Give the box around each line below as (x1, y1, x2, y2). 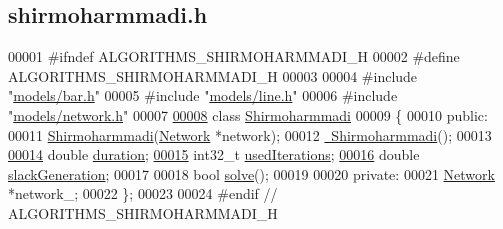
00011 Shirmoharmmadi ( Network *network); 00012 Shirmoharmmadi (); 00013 (8, 124, 492, 145)
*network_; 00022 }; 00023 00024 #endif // (8, 183, 278, 204)
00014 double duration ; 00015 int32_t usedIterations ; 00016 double (8, 144, 420, 165)
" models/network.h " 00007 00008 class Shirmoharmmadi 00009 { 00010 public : (8, 104, 488, 125)
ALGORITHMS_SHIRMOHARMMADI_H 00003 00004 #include (8, 65, 418, 86)
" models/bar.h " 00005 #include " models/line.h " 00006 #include (8, 85, 398, 106)
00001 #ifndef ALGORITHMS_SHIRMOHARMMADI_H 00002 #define (8, 46, 460, 67)
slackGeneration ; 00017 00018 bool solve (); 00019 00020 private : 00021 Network (8, 163, 495, 184)
